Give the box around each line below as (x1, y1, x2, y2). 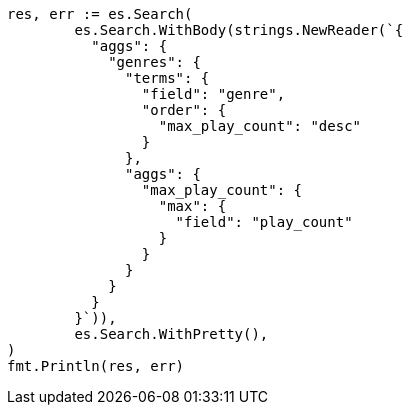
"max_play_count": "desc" (158, 118, 362, 134)
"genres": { (108, 54, 201, 70)
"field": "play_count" (175, 214, 353, 230)
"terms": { (125, 70, 210, 86)
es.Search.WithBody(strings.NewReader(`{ (74, 22, 404, 38)
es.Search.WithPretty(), (74, 326, 269, 342)
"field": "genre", (141, 86, 286, 102)
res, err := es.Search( (7, 6, 193, 22)
